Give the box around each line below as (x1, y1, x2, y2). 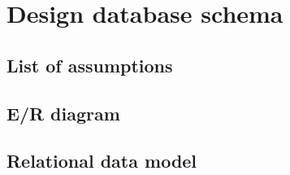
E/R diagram (6, 100, 120, 125)
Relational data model (6, 148, 197, 173)
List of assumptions (6, 52, 173, 77)
